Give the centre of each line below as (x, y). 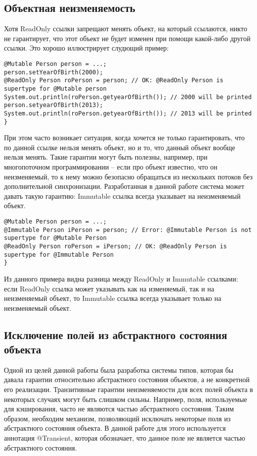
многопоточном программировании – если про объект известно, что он (111, 167)
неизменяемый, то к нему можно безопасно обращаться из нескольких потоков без (128, 176)
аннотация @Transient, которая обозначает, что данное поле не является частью (125, 438)
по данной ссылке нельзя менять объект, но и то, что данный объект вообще (120, 147)
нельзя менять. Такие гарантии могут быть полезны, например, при (106, 157)
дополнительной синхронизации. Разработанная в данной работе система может (124, 186)
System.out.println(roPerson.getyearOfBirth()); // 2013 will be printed (128, 113)
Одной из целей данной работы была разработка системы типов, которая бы (119, 370)
